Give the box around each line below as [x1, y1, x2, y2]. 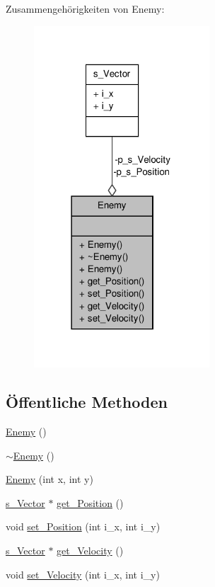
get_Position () [57, 495, 124, 510]
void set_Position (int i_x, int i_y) [6, 519, 161, 534]
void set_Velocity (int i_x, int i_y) [6, 566, 160, 581]
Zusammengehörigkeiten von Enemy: [6, 1, 165, 16]
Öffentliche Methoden [6, 391, 168, 413]
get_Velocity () [57, 542, 124, 557]
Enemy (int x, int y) [6, 472, 93, 486]
